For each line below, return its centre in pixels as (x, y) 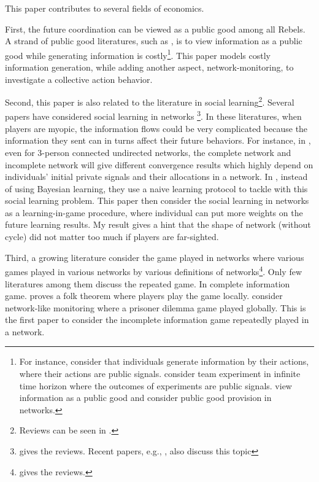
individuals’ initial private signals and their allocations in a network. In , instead (156, 177)
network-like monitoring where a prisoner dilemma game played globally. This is (156, 307)
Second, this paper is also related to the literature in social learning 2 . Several (150, 101)
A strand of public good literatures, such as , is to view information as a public (154, 41)
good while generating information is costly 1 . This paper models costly (138, 54)
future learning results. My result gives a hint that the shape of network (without (158, 224)
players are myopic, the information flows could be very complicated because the (156, 128)
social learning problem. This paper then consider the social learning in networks (157, 200)
